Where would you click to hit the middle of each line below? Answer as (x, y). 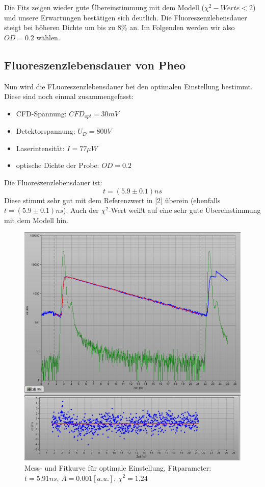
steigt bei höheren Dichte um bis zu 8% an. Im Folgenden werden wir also (120, 27)
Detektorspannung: (46, 131)
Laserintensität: (40, 148)
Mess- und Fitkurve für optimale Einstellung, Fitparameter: (118, 467)
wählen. (48, 37)
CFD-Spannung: (41, 113)
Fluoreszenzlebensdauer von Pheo (95, 65)
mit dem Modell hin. (36, 220)
